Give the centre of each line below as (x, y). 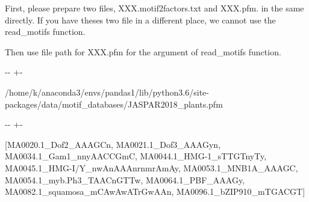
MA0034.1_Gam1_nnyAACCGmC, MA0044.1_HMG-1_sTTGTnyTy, (136, 156)
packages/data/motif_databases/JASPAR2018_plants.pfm (114, 104)
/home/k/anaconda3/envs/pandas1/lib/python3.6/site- (107, 92)
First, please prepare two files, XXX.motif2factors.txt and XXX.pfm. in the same (154, 8)
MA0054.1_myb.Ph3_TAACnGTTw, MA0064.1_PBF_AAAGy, (125, 179)
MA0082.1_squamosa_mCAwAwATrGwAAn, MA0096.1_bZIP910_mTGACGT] (155, 191)
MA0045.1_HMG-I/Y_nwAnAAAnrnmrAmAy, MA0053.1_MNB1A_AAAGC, (151, 167)
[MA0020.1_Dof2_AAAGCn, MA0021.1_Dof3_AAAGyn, (113, 144)
